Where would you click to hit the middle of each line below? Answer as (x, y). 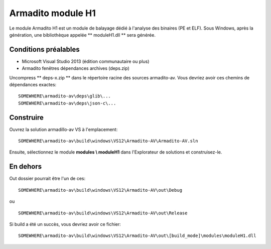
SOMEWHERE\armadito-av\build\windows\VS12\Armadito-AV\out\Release (103, 213)
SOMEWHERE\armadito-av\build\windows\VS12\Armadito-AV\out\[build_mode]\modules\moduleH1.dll (137, 236)
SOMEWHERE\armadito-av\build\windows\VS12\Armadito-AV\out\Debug (100, 190)
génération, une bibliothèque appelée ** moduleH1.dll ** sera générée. (82, 35)
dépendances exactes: (33, 85)
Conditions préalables (44, 49)
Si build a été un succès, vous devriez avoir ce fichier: (65, 224)
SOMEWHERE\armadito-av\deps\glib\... (65, 96)
